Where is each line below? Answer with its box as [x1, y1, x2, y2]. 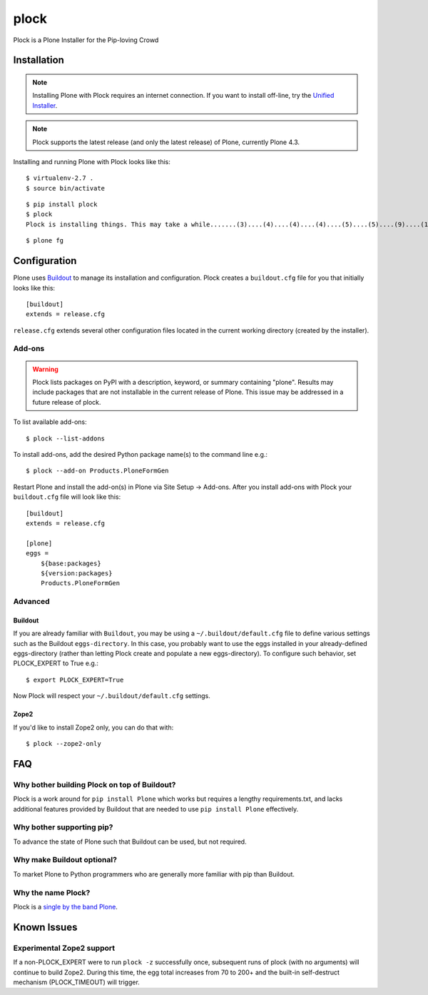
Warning [32, 365, 58, 373]
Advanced [13, 597, 50, 607]
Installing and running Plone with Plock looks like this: [13, 157, 171, 166]
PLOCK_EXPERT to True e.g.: [13, 659, 99, 667]
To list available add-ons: [13, 418, 87, 426]
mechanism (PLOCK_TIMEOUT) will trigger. [13, 978, 141, 986]
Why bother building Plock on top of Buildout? [13, 779, 176, 789]
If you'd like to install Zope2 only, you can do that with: [13, 723, 174, 732]
